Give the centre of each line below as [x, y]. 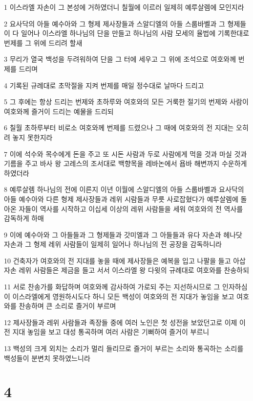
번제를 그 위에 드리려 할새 [43, 42]
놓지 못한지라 [32, 137]
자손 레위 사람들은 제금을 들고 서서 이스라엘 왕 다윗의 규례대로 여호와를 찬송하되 [127, 270]
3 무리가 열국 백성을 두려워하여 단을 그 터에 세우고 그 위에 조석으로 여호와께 [120, 59]
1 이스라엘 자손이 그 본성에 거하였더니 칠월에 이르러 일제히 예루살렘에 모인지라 [124, 7]
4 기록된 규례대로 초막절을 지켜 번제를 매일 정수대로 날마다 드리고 [104, 85]
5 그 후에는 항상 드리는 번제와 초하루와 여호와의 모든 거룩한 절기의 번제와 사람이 [126, 102]
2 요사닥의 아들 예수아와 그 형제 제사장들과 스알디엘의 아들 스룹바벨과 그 [115, 23]
